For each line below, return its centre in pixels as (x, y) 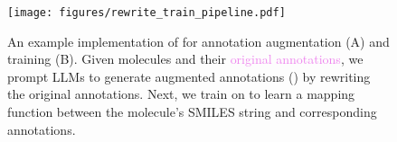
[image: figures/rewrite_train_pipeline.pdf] (147, 13)
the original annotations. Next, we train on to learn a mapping (181, 94)
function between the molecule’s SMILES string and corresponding (192, 112)
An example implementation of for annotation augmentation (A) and (198, 41)
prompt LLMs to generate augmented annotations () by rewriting (189, 76)
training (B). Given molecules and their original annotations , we (185, 59)
